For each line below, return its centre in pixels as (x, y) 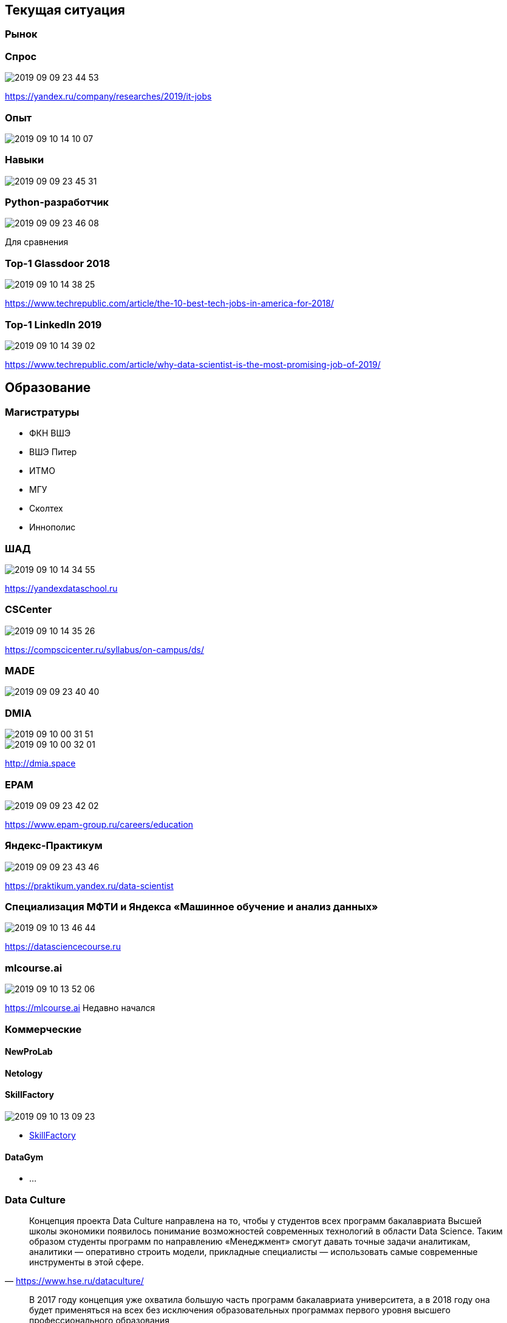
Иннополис (53, 527)
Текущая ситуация (65, 10)
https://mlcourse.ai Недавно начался (80, 1008)
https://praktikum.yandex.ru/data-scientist (89, 885)
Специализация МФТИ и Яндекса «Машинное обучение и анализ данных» (192, 907)
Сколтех (46, 509)
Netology (24, 1073)
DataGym (24, 1157)
